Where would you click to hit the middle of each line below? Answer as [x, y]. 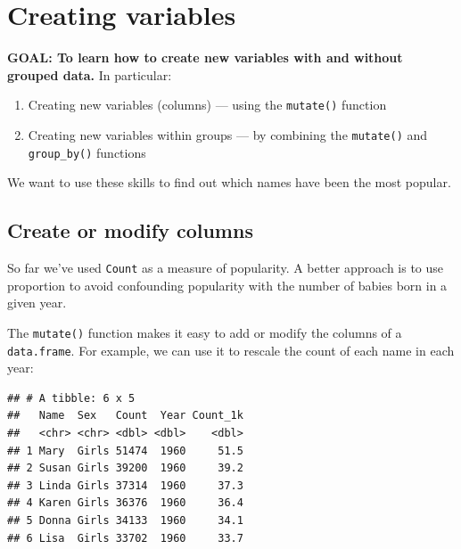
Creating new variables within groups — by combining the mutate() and [228, 134]
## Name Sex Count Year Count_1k [125, 416]
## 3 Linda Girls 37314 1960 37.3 [125, 485]
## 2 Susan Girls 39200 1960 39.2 [125, 468]
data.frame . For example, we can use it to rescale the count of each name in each [231, 350]
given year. [37, 303]
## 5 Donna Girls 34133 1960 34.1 [125, 520]
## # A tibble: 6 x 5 [71, 398]
